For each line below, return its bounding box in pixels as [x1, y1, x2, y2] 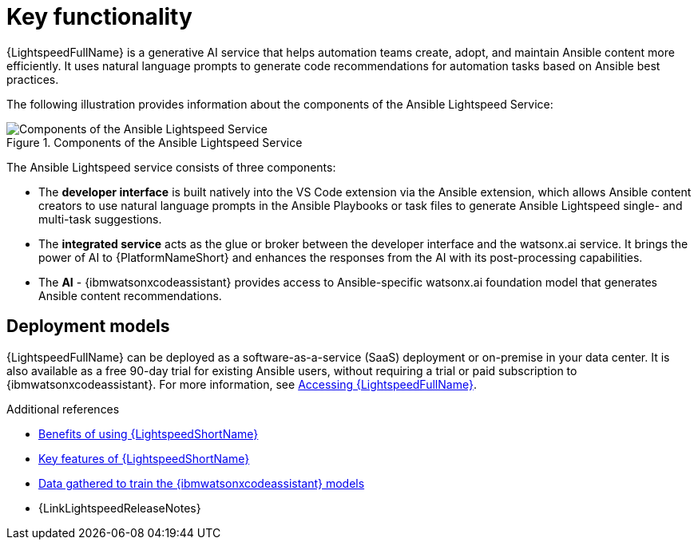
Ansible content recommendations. [38, 288, 222, 303]
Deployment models [6, 316, 170, 337]
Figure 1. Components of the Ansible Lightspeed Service [6, 135, 303, 149]
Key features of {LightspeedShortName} [38, 451, 250, 465]
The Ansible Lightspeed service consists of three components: [6, 160, 336, 174]
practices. [6, 72, 59, 86]
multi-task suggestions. [38, 212, 162, 226]
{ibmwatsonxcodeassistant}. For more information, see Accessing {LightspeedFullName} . [6, 377, 477, 391]
